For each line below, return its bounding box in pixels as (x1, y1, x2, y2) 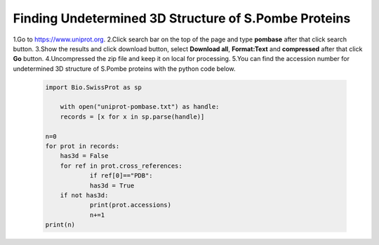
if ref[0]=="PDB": (89, 172, 154, 180)
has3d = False (60, 152, 109, 160)
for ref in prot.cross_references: (60, 161, 182, 170)
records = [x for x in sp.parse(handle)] (60, 112, 205, 121)
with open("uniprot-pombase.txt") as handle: (60, 102, 220, 111)
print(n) (45, 221, 76, 229)
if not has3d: (60, 192, 109, 199)
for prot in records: (45, 143, 120, 150)
